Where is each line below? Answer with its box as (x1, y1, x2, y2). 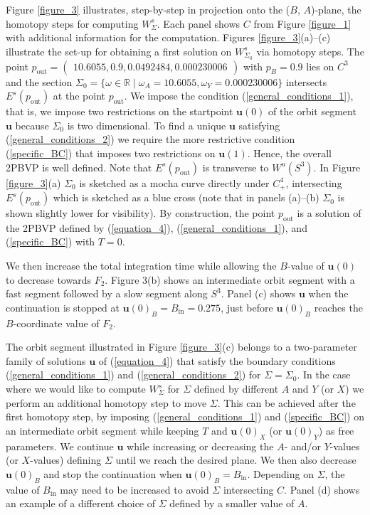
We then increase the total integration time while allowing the (6, 258, 277, 273)
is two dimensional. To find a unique (67, 117, 226, 132)
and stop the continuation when (43, 466, 182, 481)
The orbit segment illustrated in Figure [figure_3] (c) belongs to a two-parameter (6, 339, 357, 354)
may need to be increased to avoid (60, 482, 209, 497)
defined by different (194, 381, 279, 395)
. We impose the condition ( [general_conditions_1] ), (124, 88, 354, 103)
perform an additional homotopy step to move (6, 395, 207, 410)
